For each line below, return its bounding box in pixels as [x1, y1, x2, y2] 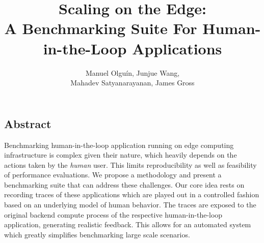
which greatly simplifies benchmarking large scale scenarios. [4, 229, 190, 239]
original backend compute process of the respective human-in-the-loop [4, 209, 223, 220]
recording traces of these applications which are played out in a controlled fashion [4, 189, 259, 200]
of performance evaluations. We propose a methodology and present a [4, 169, 222, 180]
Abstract [4, 115, 51, 131]
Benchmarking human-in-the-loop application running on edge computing [4, 139, 234, 150]
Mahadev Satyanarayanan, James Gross [70, 77, 195, 88]
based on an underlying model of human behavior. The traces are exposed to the [4, 199, 256, 210]
